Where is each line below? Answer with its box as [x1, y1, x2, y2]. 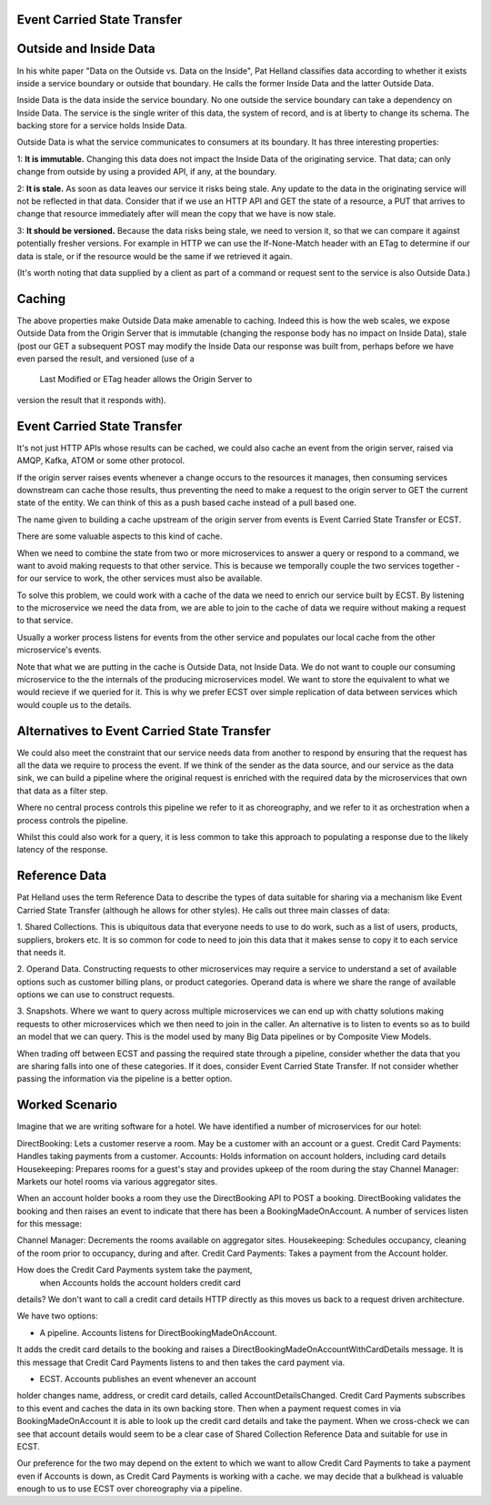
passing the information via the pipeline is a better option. [16, 1074, 233, 1085]
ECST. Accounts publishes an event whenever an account [39, 1373, 256, 1384]
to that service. [16, 615, 74, 626]
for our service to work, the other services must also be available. [16, 573, 263, 584]
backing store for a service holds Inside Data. [16, 120, 187, 131]
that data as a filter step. [16, 785, 108, 796]
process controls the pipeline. [16, 814, 129, 825]
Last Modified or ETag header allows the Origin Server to [39, 374, 253, 385]
